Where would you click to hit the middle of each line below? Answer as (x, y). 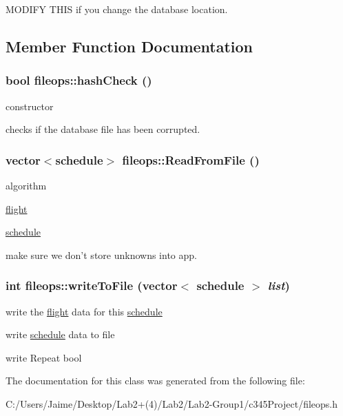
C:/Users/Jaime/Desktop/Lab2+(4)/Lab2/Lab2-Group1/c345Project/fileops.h (172, 403)
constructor (30, 106)
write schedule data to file (60, 334)
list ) (279, 285)
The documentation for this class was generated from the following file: (155, 381)
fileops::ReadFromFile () (191, 159)
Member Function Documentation (129, 46)
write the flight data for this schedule (84, 311)
